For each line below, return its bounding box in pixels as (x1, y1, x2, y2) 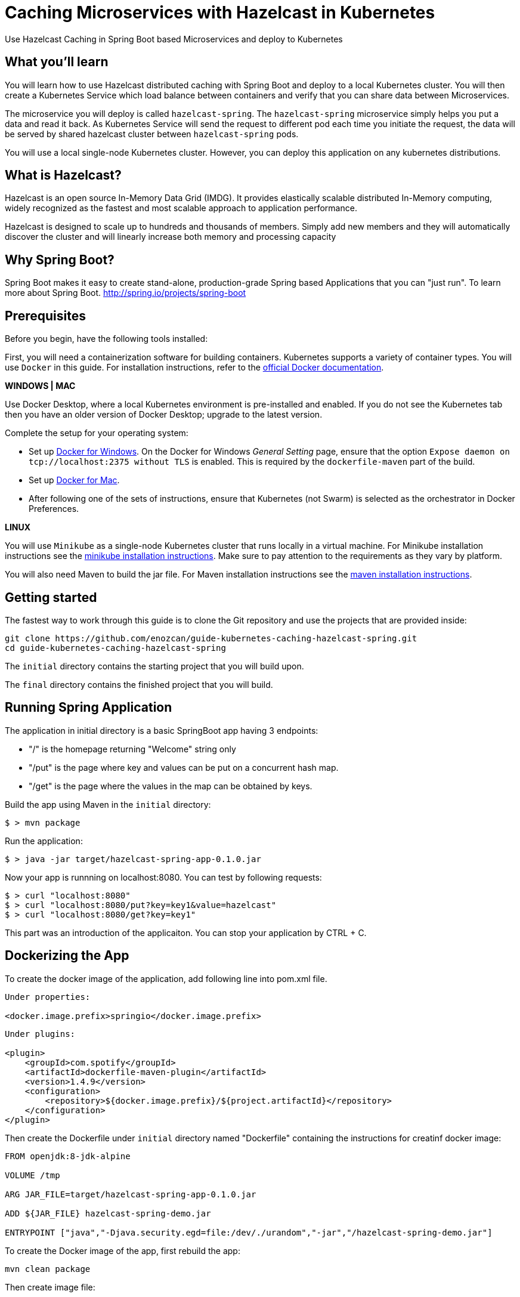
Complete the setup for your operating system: (5, 428, 188, 438)
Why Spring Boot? (5, 252, 114, 267)
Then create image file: (5, 1281, 95, 1292)
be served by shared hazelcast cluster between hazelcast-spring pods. (5, 128, 299, 139)
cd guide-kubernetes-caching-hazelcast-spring (5, 643, 226, 653)
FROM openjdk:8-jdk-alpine (5, 1151, 131, 1161)
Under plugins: (5, 1029, 76, 1039)
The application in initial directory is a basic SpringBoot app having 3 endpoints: (5, 725, 318, 736)
